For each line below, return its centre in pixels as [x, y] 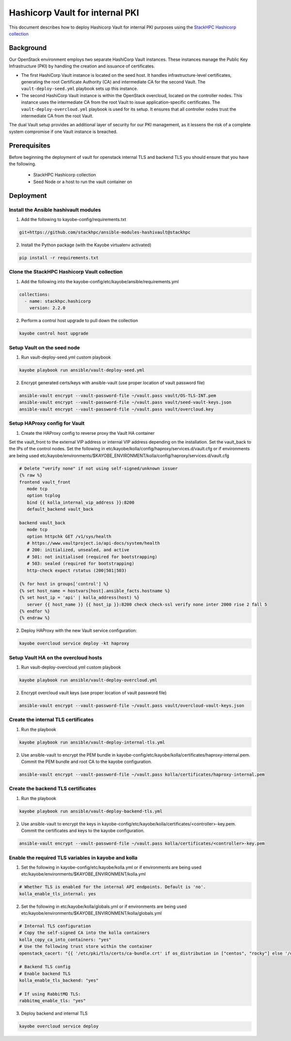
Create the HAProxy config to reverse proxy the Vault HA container [88, 433]
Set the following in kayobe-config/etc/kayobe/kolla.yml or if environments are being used [111, 867]
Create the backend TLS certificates [53, 788]
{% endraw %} [35, 618]
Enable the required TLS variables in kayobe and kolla [73, 857]
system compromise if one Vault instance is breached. [63, 132]
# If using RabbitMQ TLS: [50, 994]
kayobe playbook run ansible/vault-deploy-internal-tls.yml [92, 742]
